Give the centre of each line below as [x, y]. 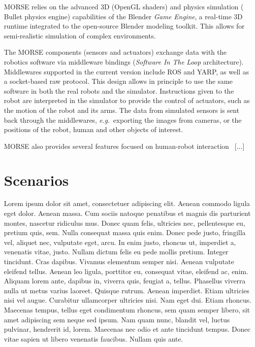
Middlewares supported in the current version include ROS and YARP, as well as [127, 71]
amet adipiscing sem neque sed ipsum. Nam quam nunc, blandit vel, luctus [117, 319]
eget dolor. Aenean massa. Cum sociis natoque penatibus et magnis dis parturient [127, 213]
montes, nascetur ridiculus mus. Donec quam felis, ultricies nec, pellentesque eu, [125, 223]
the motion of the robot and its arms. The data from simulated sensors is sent [122, 110]
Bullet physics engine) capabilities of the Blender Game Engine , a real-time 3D [123, 16]
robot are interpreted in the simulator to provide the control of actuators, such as [127, 100]
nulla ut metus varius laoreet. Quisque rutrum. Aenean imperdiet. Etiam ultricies [127, 290]
